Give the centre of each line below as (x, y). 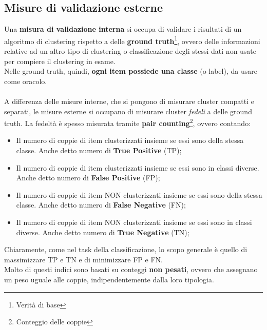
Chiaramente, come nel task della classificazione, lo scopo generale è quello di (126, 249)
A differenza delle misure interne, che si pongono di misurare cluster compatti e (129, 101)
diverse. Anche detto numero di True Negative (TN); (103, 232)
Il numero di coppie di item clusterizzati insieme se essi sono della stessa (130, 140)
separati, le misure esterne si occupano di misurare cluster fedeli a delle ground (128, 111)
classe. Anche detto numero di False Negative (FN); (101, 205)
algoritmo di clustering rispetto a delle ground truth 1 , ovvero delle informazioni (132, 40)
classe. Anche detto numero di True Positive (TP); (99, 150)
